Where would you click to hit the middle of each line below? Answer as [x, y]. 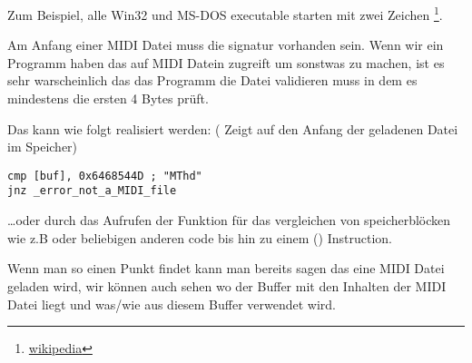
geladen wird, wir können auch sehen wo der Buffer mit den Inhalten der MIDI [227, 285]
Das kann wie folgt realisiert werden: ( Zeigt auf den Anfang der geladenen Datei [233, 128]
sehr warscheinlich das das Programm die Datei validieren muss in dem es [212, 80]
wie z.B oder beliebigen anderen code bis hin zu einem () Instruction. [200, 237]
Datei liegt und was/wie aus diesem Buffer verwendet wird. [172, 304]
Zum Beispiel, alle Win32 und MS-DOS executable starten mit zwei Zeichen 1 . [225, 13]
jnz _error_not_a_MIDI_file [92, 191]
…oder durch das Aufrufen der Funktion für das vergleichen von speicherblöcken [229, 220]
